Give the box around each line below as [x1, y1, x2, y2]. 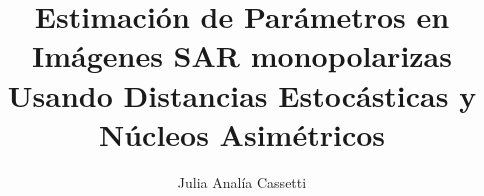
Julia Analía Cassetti [177, 171, 307, 192]
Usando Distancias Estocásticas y [7, 74, 477, 115]
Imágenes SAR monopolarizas [31, 35, 452, 76]
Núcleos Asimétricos [98, 113, 386, 154]
